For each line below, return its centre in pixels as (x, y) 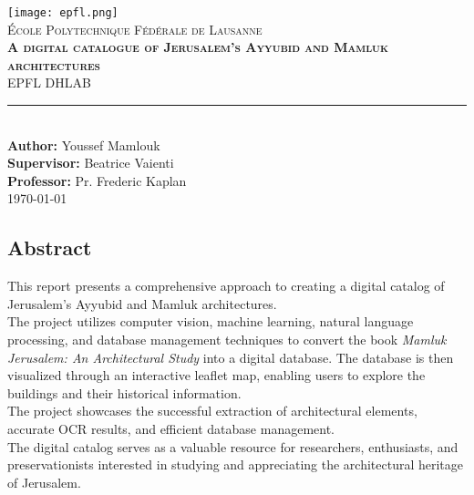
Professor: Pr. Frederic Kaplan (97, 180)
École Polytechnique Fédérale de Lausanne (135, 29)
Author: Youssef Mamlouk (84, 144)
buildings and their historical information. (124, 392)
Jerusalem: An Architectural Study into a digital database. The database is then (231, 357)
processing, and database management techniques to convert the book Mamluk (227, 339)
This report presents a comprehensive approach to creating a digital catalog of (226, 286)
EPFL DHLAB (49, 82)
